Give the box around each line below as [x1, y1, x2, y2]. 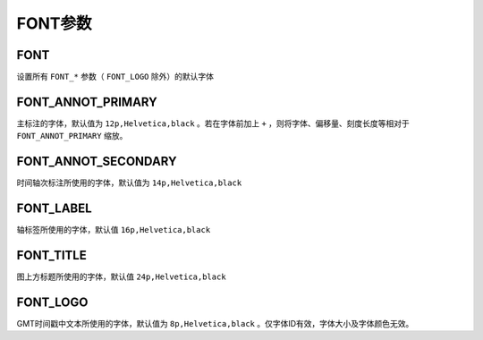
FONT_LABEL [16, 201, 93, 217]
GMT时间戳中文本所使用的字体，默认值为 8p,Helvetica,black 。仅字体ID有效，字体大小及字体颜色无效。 [16, 318, 414, 328]
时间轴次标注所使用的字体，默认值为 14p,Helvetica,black [16, 177, 242, 188]
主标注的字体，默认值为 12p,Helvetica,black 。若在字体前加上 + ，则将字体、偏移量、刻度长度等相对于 [16, 117, 411, 129]
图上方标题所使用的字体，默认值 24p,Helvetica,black [16, 271, 227, 282]
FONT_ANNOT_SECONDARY [16, 154, 178, 169]
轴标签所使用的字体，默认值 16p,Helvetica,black [16, 225, 211, 235]
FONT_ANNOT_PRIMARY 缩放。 [16, 131, 128, 141]
